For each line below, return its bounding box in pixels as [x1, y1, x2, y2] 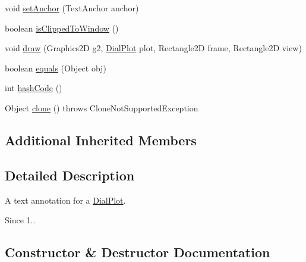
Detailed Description [5, 166, 135, 184]
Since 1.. [5, 214, 36, 226]
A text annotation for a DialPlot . [5, 194, 126, 206]
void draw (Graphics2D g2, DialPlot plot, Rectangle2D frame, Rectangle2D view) [5, 42, 302, 54]
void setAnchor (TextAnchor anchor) [5, 2, 139, 14]
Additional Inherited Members [5, 130, 197, 149]
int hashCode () [5, 82, 62, 94]
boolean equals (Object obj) [5, 61, 106, 74]
